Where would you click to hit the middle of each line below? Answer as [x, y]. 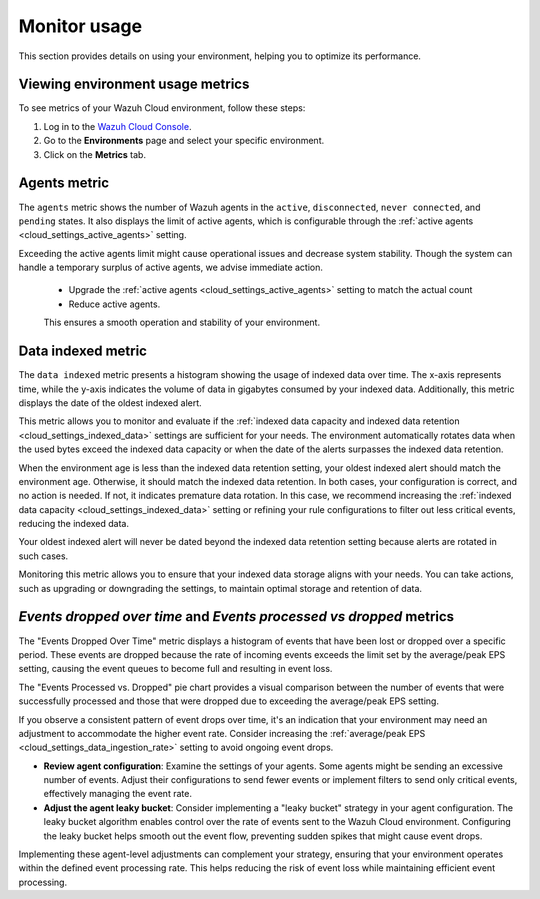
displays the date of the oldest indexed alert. [110, 402]
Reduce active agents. [114, 304]
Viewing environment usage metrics [134, 84]
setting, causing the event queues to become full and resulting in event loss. [175, 669]
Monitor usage [80, 26]
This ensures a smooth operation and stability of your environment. [181, 322]
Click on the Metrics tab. [95, 154]
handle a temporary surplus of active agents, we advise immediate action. [171, 267]
